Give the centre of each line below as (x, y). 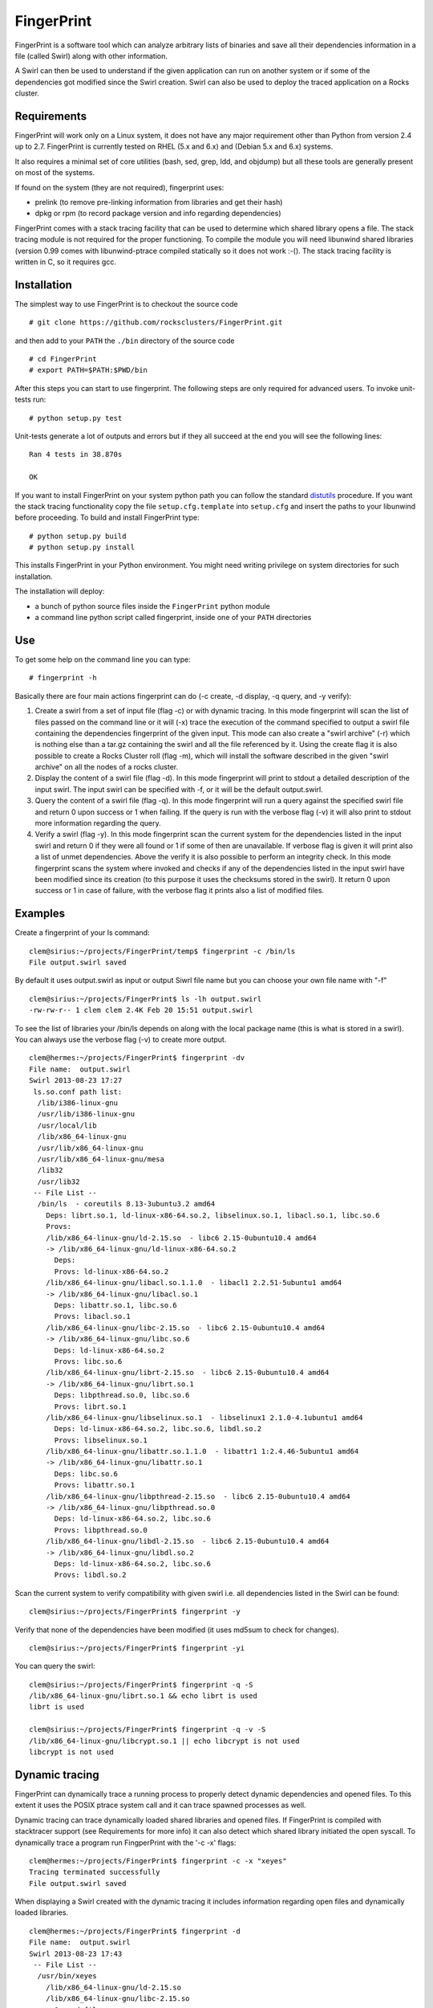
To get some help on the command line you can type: (103, 659)
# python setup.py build (78, 536)
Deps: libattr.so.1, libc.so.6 (116, 1305)
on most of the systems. (55, 173)
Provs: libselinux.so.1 (101, 1440)
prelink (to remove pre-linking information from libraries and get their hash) (159, 202)
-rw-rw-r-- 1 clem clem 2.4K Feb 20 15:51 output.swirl (141, 1010)
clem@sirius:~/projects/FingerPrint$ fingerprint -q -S (141, 1684)
